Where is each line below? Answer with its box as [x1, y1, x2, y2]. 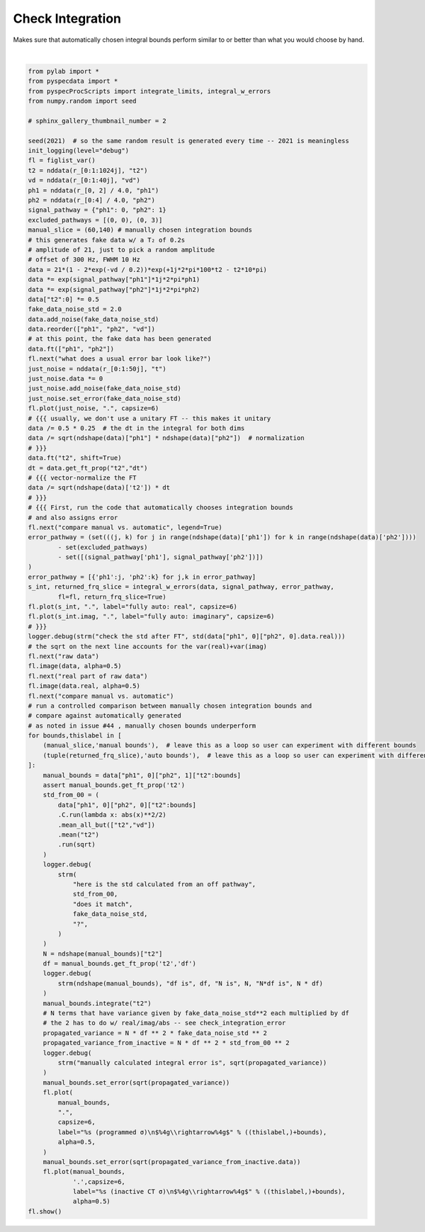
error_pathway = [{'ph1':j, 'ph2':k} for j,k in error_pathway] [28, 572, 256, 581]
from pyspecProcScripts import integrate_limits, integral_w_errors [28, 87, 271, 95]
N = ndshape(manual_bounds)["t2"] [42, 949, 163, 958]
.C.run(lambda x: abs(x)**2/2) [57, 811, 166, 819]
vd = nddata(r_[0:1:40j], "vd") [28, 176, 141, 184]
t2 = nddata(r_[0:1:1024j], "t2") [28, 166, 148, 174]
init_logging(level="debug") [28, 147, 130, 155]
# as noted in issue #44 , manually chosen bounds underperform [28, 721, 256, 730]
